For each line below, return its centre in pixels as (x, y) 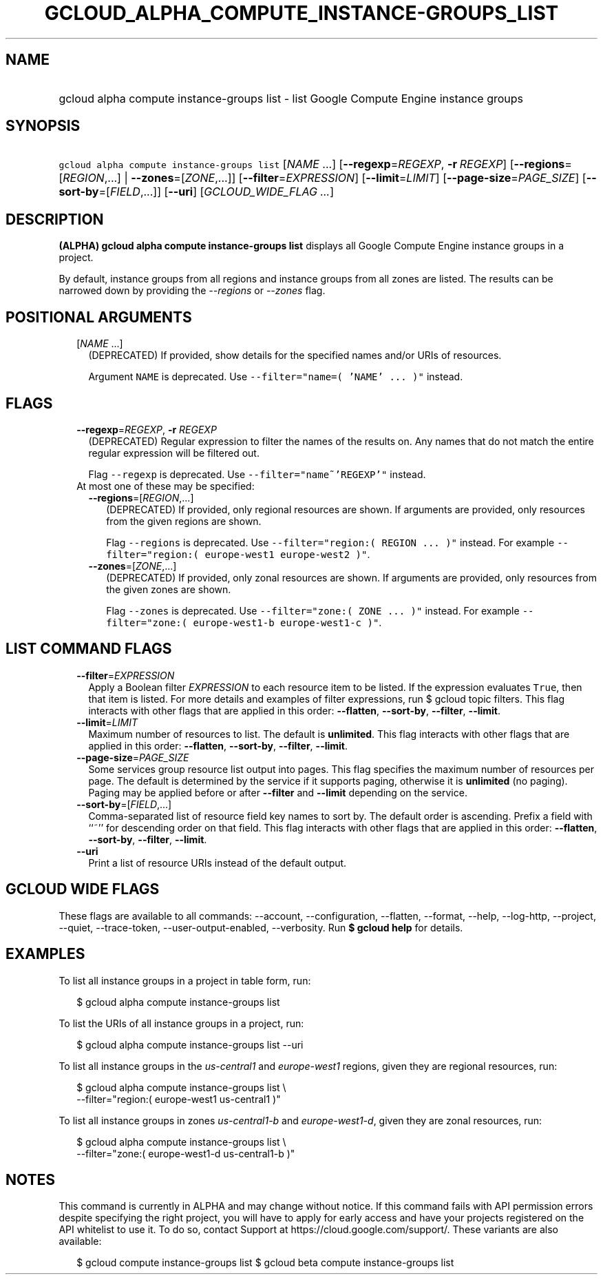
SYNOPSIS (43, 126)
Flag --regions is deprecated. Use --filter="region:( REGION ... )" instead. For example (330, 542)
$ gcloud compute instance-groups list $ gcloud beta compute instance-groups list (265, 1263)
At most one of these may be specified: (166, 486)
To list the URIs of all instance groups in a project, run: (181, 1023)
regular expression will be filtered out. (174, 453)
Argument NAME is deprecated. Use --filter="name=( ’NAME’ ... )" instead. (276, 377)
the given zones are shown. (169, 589)
